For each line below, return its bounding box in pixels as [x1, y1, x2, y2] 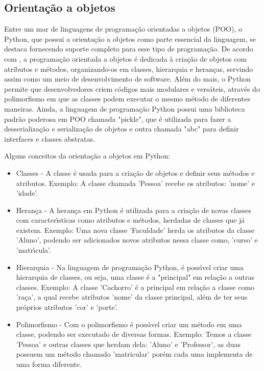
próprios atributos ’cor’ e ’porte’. [16, 302, 118, 312]
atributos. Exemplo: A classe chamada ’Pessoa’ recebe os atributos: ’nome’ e [16, 177, 255, 188]
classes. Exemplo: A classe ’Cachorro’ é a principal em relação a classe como [16, 281, 255, 292]
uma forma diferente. [16, 359, 82, 369]
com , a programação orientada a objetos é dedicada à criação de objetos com [4, 53, 247, 64]
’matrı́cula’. [16, 245, 51, 255]
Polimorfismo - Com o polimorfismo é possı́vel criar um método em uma [16, 319, 242, 329]
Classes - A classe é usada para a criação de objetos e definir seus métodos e [16, 167, 255, 178]
